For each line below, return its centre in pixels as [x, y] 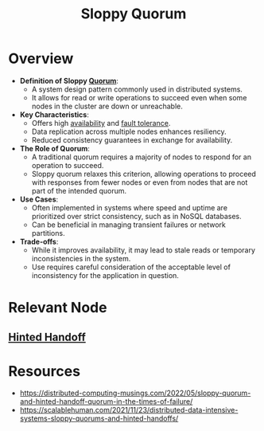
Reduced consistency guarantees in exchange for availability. [132, 139]
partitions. [48, 233]
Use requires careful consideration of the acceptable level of [131, 267]
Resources [45, 371]
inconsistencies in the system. [81, 258]
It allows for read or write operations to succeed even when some [139, 97]
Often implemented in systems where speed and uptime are [130, 207]
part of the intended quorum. [79, 190]
